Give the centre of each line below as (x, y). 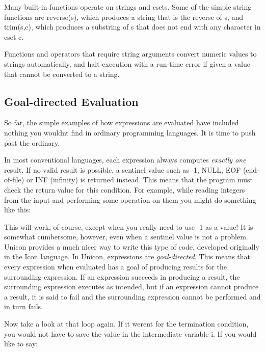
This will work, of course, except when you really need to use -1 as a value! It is (129, 226)
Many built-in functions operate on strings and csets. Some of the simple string (128, 7)
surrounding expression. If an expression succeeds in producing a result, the (122, 276)
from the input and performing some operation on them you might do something (130, 199)
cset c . (14, 36)
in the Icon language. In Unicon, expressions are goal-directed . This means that (127, 256)
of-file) (14, 180)
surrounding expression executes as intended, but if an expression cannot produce (131, 287)
